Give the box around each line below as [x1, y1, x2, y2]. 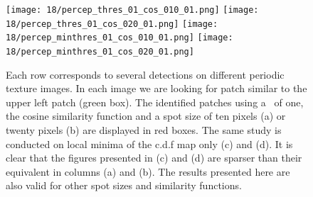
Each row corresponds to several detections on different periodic [6, 67, 285, 81]
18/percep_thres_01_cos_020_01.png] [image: [6, 18, 218, 29]
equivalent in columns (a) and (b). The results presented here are [6, 164, 290, 179]
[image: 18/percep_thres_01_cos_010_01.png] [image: [6, 5, 259, 15]
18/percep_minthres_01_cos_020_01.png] [6, 46, 194, 57]
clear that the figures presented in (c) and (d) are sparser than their [6, 150, 302, 165]
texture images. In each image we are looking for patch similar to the [6, 81, 307, 96]
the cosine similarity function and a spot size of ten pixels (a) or [6, 108, 286, 123]
